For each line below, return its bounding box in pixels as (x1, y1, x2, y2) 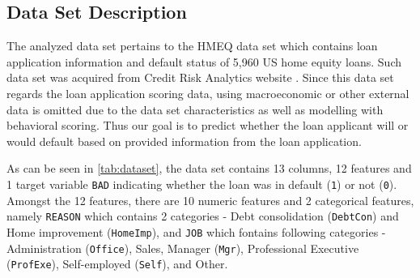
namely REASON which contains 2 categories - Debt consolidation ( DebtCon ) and (6, 207, 399, 225)
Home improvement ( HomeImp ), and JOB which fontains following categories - (6, 223, 386, 240)
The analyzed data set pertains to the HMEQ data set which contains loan (6, 37, 378, 54)
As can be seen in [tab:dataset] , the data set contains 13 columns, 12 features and (6, 160, 412, 177)
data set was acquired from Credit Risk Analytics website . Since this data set (6, 69, 394, 86)
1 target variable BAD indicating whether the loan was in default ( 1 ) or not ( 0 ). (6, 175, 397, 192)
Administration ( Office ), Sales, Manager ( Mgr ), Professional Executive (6, 239, 359, 256)
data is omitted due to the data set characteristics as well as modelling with (6, 101, 384, 118)
